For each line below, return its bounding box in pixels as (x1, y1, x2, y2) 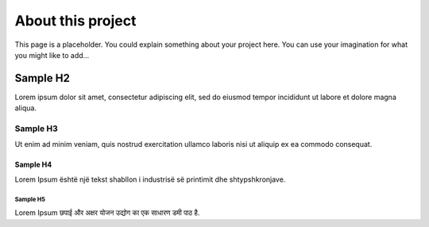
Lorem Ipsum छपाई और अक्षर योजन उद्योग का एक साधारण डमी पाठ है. (14, 208, 200, 217)
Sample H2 (14, 71, 71, 85)
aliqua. (14, 103, 37, 113)
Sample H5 (14, 195, 45, 203)
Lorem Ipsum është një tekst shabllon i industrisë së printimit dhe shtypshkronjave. (14, 175, 286, 184)
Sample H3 (14, 123, 59, 134)
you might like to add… (14, 50, 90, 60)
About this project (14, 12, 137, 29)
